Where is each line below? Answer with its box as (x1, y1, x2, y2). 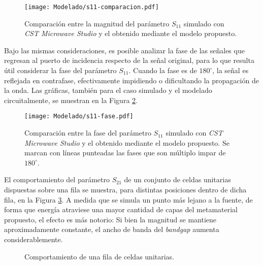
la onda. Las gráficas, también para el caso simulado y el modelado (4, 85, 212, 95)
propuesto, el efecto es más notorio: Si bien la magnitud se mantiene (4, 214, 217, 224)
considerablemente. (4, 234, 63, 244)
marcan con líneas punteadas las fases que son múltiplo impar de (24, 147, 226, 158)
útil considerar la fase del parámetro (4, 65, 117, 76)
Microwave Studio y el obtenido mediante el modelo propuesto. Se (24, 137, 229, 148)
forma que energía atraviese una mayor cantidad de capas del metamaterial (4, 204, 238, 215)
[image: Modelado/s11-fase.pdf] (24, 113, 134, 120)
